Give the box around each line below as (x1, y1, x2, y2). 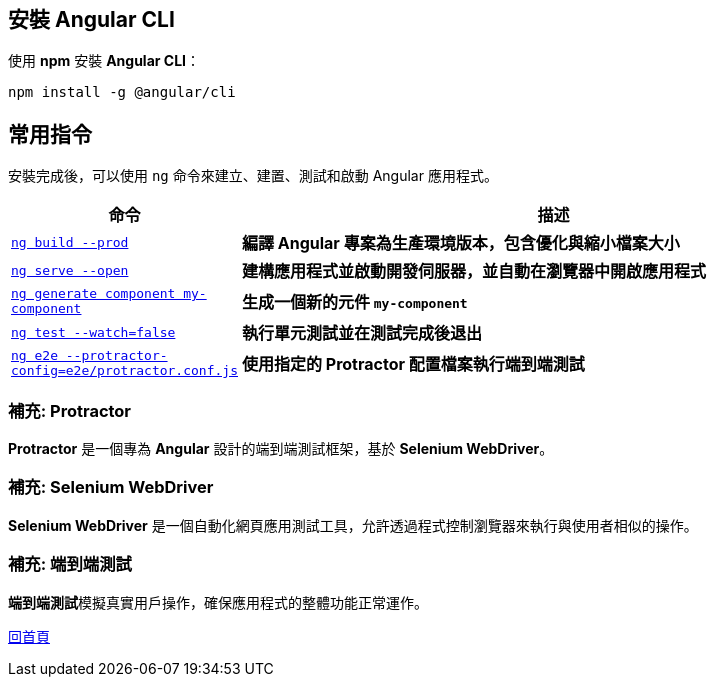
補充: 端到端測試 (8, 554, 132, 575)
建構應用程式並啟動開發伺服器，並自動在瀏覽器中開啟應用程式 (241, 261, 706, 282)
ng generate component (11, 286, 176, 302)
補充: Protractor (8, 400, 132, 421)
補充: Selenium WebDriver (8, 477, 214, 498)
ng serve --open (11, 262, 129, 278)
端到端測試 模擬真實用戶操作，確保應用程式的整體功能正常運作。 (8, 593, 428, 611)
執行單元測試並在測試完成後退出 (241, 323, 482, 344)
